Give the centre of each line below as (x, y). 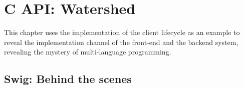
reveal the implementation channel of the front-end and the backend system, (121, 42)
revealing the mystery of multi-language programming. (88, 52)
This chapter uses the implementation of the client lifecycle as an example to (122, 32)
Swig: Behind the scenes (68, 79)
